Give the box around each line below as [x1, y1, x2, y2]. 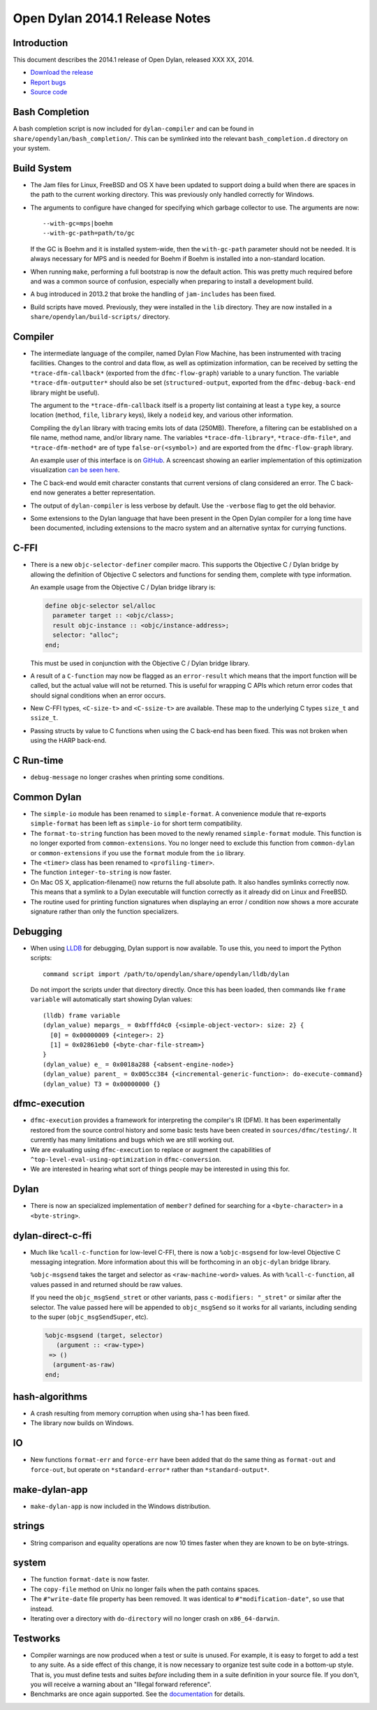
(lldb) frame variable [43, 1011, 121, 1019]
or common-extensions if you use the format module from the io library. [30, 848, 246, 857]
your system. [13, 144, 51, 152]
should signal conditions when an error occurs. [30, 691, 166, 700]
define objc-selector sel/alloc [45, 601, 156, 610]
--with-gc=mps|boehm [43, 220, 113, 227]
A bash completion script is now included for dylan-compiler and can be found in [13, 124, 254, 133]
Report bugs [30, 78, 66, 87]
